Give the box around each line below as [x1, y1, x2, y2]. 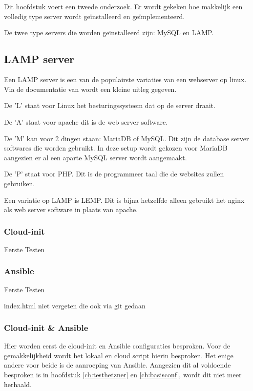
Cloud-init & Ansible [4, 321, 88, 333]
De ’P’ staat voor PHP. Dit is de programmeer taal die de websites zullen [4, 169, 224, 179]
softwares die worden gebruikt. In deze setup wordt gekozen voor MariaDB [4, 143, 228, 153]
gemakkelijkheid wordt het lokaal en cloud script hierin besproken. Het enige [4, 350, 233, 360]
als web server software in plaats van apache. [4, 204, 138, 215]
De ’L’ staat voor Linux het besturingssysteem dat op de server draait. [4, 100, 215, 110]
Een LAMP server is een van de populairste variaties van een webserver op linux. [4, 74, 247, 85]
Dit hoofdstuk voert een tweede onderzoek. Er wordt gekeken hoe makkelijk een [4, 1, 243, 12]
